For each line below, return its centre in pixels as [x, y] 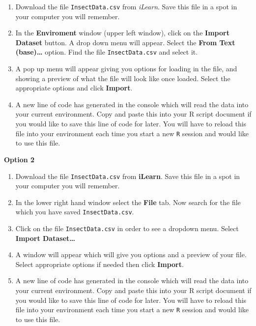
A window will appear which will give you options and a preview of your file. [131, 254]
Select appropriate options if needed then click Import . [100, 264]
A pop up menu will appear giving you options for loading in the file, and [126, 69]
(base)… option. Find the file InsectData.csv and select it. [107, 52]
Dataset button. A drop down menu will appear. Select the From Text [125, 42]
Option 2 [19, 159]
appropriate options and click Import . [74, 88]
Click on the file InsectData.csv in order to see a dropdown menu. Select [127, 228]
